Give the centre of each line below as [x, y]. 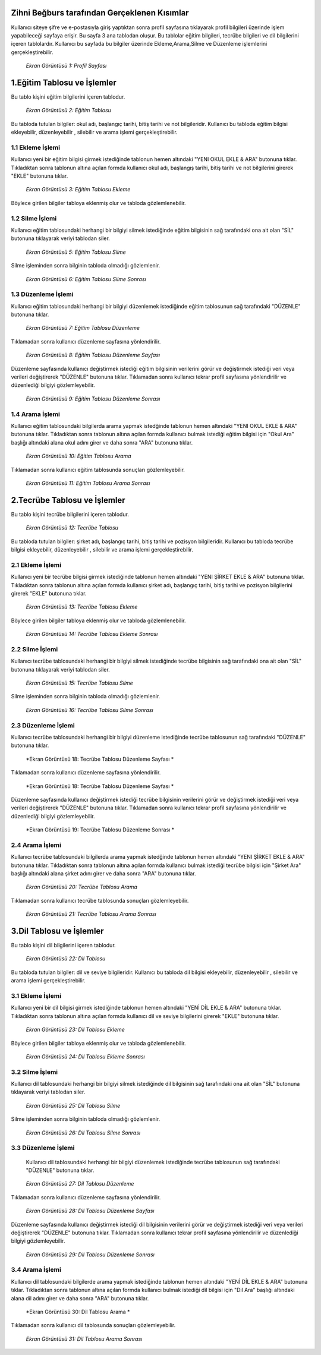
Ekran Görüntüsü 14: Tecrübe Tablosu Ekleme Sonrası [92, 634]
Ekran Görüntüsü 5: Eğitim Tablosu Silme [76, 252]
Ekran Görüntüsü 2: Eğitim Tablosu [68, 111]
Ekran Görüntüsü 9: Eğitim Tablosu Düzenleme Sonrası [93, 399]
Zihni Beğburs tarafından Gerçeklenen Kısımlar [100, 13]
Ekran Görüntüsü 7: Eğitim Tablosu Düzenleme [83, 328]
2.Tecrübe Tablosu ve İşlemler [68, 500]
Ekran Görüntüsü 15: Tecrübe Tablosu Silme [79, 683]
